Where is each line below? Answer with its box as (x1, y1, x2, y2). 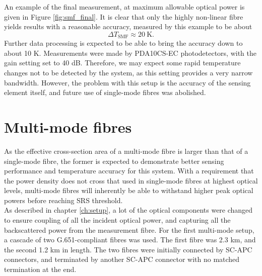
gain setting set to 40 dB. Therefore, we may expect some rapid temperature (4, 57, 241, 68)
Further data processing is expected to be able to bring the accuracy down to (4, 38, 243, 48)
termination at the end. (4, 264, 77, 274)
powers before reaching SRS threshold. (4, 195, 123, 205)
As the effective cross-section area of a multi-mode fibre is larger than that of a (4, 145, 248, 156)
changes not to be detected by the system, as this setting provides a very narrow (4, 67, 253, 78)
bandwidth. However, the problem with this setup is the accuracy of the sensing (4, 77, 251, 87)
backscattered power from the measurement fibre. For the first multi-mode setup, (4, 224, 254, 235)
